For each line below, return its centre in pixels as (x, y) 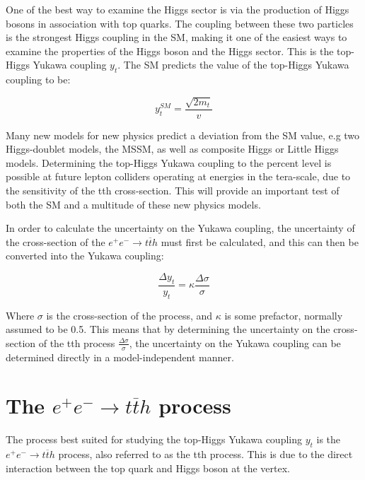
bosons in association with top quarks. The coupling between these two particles (180, 23)
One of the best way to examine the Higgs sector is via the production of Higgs (178, 9)
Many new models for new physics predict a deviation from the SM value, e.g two (183, 135)
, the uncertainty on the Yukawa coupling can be (235, 343)
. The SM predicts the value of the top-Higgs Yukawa (233, 65)
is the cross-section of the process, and (129, 315)
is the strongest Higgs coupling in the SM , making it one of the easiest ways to (176, 37)
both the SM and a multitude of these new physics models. (133, 204)
